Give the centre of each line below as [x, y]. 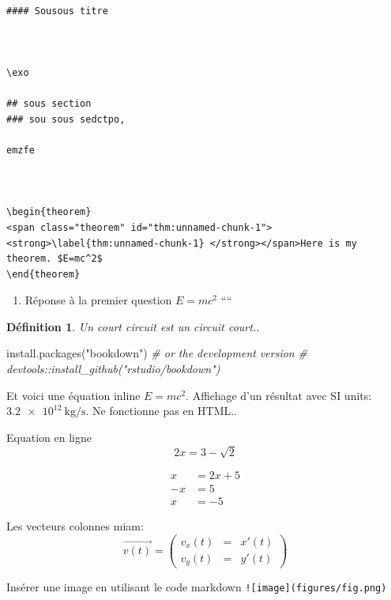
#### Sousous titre [57, 11]
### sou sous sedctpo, [66, 119]
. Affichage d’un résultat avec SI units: [279, 395]
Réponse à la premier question [98, 300]
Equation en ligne [49, 437]
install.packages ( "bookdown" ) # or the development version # [157, 353]
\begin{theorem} [49, 212]
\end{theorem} [43, 274]
